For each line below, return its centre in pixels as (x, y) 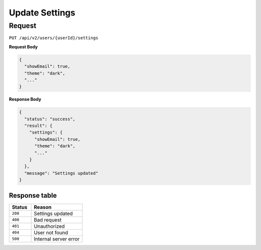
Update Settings (42, 13)
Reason (43, 207)
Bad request (48, 219)
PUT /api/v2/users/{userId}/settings (54, 38)
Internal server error (57, 239)
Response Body (25, 99)
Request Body (23, 47)
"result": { (38, 126)
